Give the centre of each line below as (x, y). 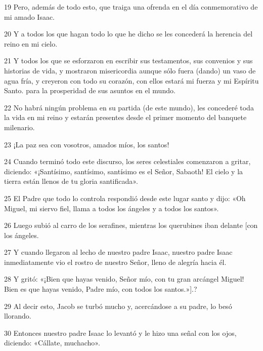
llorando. (18, 316)
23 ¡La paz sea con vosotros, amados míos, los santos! (87, 144)
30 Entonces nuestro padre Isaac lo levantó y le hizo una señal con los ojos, (120, 333)
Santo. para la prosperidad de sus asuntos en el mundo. (90, 90)
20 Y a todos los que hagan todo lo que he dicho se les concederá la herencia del (128, 34)
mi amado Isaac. (30, 16)
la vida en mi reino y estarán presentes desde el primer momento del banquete (125, 117)
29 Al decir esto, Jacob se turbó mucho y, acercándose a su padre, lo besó (118, 306)
